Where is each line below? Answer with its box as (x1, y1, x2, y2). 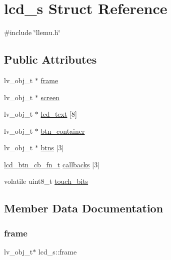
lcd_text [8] (40, 109, 77, 119)
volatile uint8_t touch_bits (4, 176, 88, 186)
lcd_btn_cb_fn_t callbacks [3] (4, 159, 100, 169)
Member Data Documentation (4, 200, 163, 216)
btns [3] (40, 142, 64, 153)
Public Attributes (4, 52, 97, 67)
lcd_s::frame (38, 246, 77, 257)
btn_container (40, 125, 85, 136)
